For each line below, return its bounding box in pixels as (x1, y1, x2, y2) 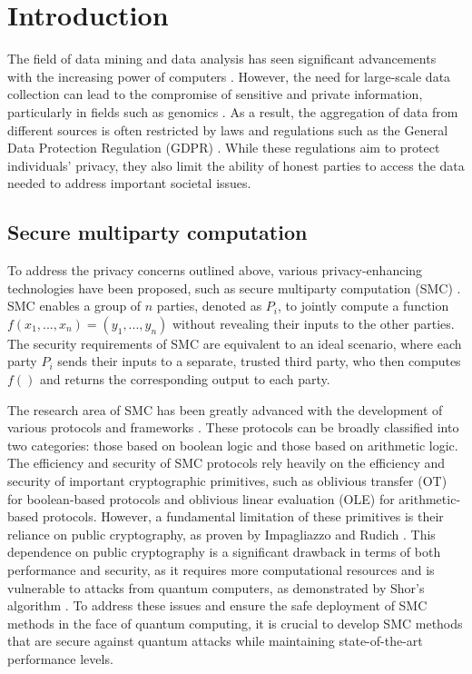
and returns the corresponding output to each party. (40, 370, 330, 389)
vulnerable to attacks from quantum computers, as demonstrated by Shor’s (7, 578, 425, 597)
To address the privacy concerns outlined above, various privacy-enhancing (7, 261, 423, 280)
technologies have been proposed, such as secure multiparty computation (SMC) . (7, 278, 461, 297)
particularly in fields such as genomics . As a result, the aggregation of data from (7, 102, 458, 121)
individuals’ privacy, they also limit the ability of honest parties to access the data (7, 155, 465, 174)
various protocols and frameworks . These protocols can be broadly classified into (7, 418, 459, 437)
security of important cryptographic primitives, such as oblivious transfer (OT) (7, 471, 447, 491)
